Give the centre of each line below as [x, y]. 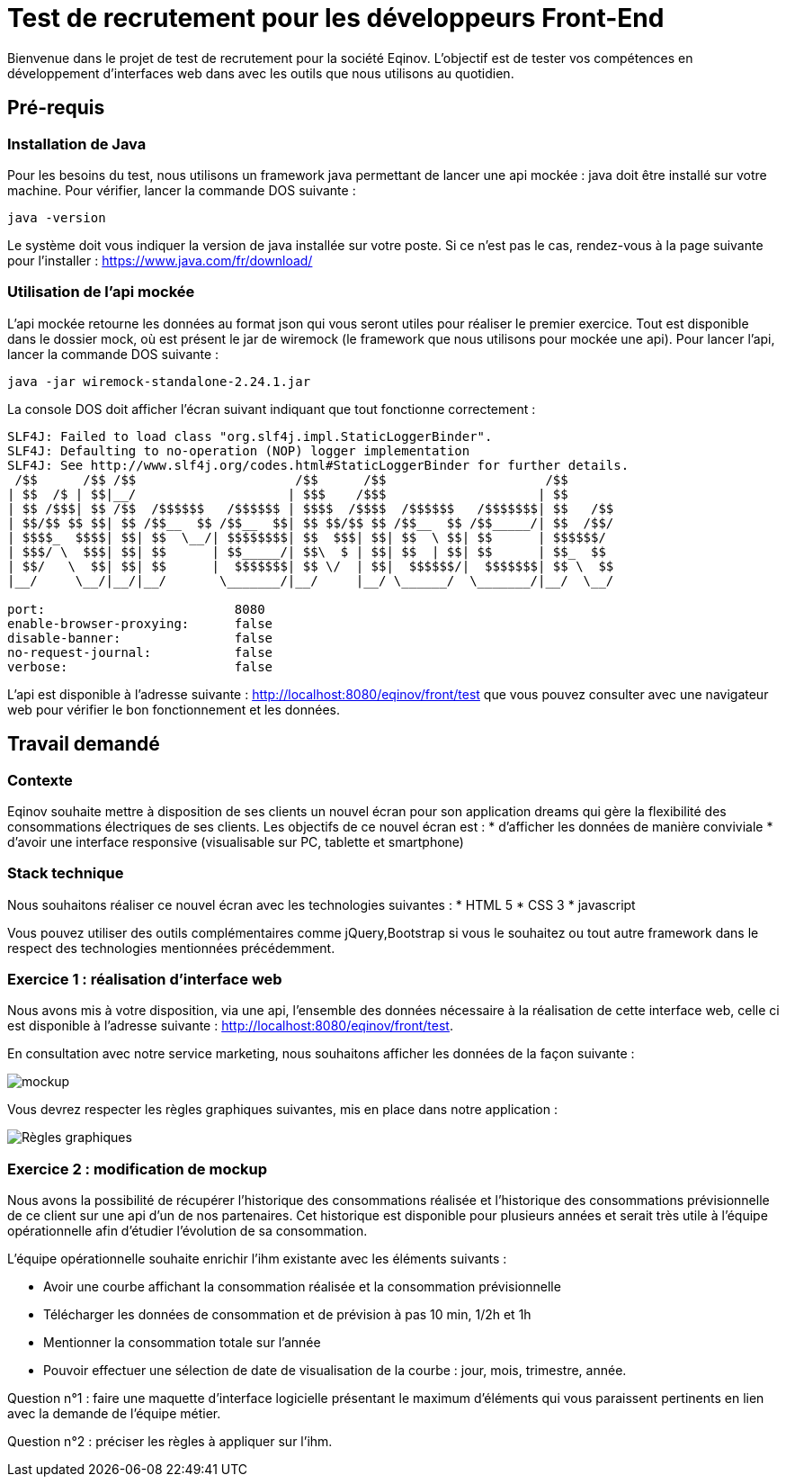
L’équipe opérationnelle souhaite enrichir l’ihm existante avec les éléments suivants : [257, 1259]
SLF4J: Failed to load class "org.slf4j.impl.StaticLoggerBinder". [250, 436]
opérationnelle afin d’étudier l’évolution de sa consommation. [188, 1231]
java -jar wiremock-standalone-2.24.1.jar [159, 381]
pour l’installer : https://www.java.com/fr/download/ [160, 260]
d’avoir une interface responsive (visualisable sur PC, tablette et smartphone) [236, 841]
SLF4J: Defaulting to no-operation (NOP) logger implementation [239, 450]
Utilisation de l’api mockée [101, 292]
